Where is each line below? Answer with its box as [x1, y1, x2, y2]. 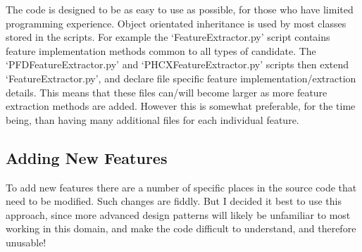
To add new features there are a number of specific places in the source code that [6, 179, 357, 194]
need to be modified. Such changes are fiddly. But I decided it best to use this [6, 194, 342, 208]
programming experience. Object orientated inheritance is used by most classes [6, 15, 347, 30]
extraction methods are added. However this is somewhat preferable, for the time [6, 99, 356, 113]
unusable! [6, 234, 46, 249]
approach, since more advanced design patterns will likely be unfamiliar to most [6, 207, 351, 222]
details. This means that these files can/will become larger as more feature [6, 84, 327, 99]
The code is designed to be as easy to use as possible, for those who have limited [6, 2, 354, 16]
